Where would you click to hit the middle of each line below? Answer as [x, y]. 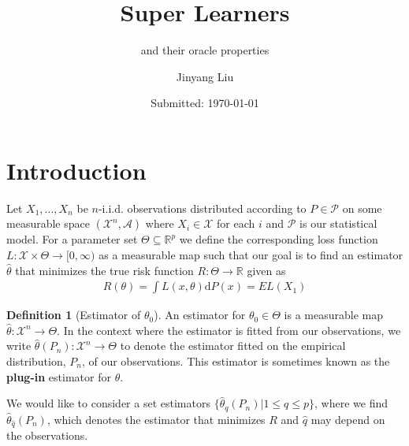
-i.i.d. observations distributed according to [202, 208]
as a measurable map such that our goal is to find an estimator [251, 255]
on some [362, 208]
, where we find [351, 403]
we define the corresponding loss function [279, 239]
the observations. [47, 435]
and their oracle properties [205, 50]
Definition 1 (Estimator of [74, 315]
